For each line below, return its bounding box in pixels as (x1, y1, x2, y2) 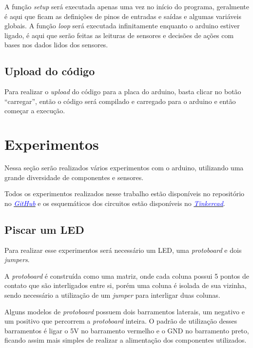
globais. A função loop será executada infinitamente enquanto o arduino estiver (4, 20, 240, 31)
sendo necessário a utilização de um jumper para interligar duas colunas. (4, 290, 220, 300)
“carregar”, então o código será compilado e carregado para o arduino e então (4, 96, 236, 106)
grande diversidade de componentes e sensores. (4, 172, 144, 182)
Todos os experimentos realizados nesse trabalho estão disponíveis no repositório (4, 188, 245, 199)
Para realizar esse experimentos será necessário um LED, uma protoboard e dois (4, 245, 242, 255)
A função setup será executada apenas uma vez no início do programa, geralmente (4, 1, 249, 11)
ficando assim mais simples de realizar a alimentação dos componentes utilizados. (4, 335, 247, 345)
